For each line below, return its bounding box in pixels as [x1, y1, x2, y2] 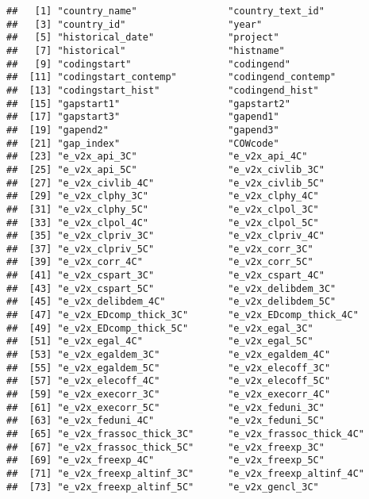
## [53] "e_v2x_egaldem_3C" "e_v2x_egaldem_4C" [6, 349, 331, 361]
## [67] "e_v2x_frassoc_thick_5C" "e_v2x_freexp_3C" [6, 441, 325, 453]
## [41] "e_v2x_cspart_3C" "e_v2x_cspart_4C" [6, 270, 325, 282]
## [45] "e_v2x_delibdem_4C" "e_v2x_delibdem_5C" [6, 296, 336, 308]
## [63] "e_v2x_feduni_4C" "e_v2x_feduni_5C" [6, 415, 325, 427]
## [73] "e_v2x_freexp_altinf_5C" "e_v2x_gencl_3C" [6, 481, 319, 493]
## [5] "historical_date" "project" [6, 32, 279, 44]
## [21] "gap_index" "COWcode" [6, 137, 279, 149]
